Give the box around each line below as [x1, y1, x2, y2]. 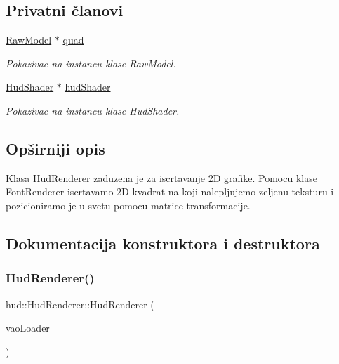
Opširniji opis [6, 137, 105, 159]
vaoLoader [6, 320, 50, 335]
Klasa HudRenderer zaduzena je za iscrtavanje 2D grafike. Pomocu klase [6, 170, 317, 185]
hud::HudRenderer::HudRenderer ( [6, 297, 154, 311]
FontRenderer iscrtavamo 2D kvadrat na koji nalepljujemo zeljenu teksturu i [6, 184, 334, 199]
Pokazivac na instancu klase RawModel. [6, 56, 176, 70]
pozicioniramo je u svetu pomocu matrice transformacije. [6, 197, 251, 212]
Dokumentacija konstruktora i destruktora [6, 232, 320, 254]
